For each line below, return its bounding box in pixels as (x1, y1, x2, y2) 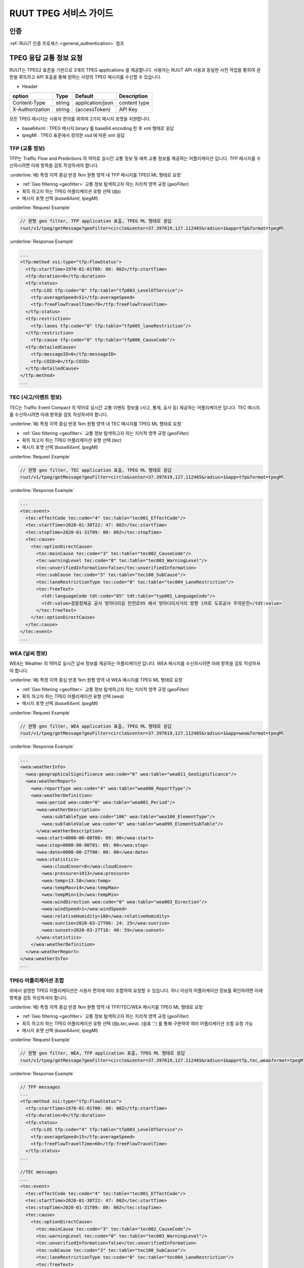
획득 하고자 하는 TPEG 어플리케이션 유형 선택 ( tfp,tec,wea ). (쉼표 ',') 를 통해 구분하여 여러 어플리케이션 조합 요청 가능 (22, 1020, 253, 1027)
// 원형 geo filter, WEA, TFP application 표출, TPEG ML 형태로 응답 (20, 1050, 185, 1056)
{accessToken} (75, 106, 111, 113)
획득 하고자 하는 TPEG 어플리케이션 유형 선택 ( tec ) (22, 437, 122, 443)
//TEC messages (20, 1169, 58, 1175)
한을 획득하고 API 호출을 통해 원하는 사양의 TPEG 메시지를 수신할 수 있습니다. (9, 74, 162, 80)
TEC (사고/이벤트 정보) (9, 394, 62, 401)
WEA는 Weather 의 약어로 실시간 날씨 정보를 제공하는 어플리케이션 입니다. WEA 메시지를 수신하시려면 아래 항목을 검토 (9, 660, 243, 666)
